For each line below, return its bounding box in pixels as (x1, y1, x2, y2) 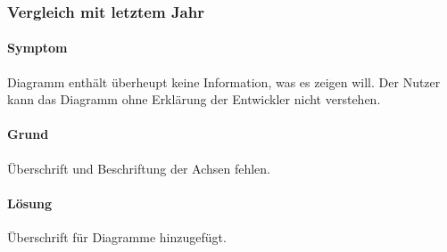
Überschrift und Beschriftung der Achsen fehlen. (7, 159, 270, 177)
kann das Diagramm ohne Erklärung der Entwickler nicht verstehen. (7, 90, 381, 109)
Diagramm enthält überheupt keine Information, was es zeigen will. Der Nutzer (7, 72, 441, 91)
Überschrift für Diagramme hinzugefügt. (7, 228, 227, 247)
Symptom (7, 38, 68, 57)
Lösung (7, 193, 53, 212)
